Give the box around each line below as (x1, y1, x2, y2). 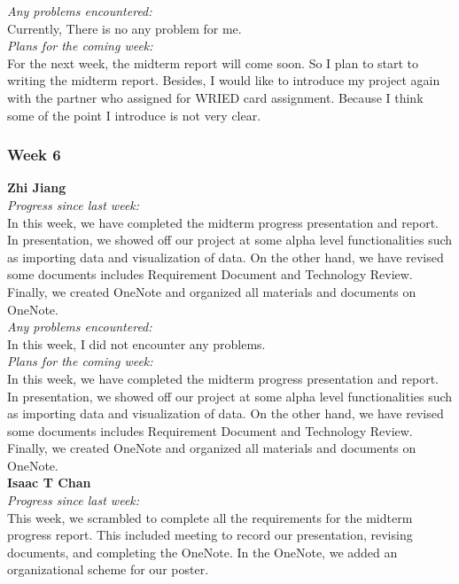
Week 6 (7, 144, 61, 166)
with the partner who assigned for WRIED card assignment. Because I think (7, 88, 424, 106)
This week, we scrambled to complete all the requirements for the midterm (7, 508, 413, 526)
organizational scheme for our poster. (7, 560, 209, 579)
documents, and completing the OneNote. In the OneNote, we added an (7, 542, 398, 561)
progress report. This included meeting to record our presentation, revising (7, 526, 413, 544)
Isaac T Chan (7, 473, 91, 492)
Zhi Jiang (7, 178, 66, 197)
